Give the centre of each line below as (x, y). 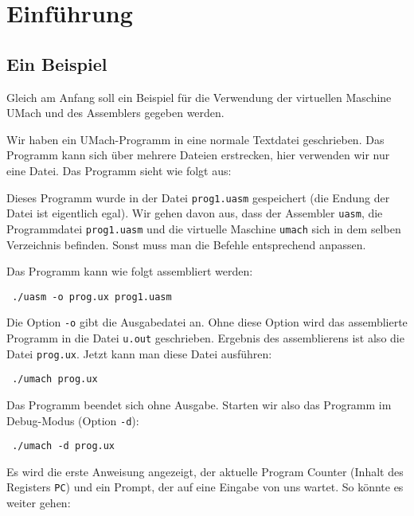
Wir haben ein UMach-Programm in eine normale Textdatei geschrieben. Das (195, 139)
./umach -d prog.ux (64, 446)
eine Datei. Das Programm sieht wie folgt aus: (119, 170)
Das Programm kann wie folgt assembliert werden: (130, 271)
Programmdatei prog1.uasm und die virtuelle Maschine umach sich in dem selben (204, 228)
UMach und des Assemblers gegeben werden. (115, 113)
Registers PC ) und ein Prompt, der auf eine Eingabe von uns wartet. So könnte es (205, 487)
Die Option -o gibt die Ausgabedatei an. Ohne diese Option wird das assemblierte (207, 322)
